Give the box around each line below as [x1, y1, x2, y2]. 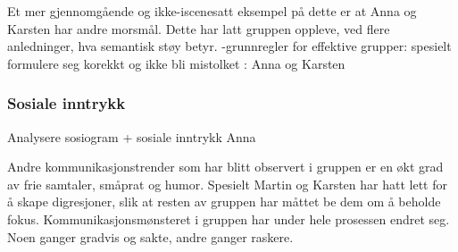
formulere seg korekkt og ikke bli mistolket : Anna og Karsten [7, 54, 346, 72]
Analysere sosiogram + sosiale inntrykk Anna [7, 127, 256, 146]
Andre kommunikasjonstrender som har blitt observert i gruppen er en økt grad [7, 157, 444, 176]
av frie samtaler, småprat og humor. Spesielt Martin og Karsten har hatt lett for [7, 174, 447, 193]
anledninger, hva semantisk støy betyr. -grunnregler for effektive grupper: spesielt [7, 37, 452, 55]
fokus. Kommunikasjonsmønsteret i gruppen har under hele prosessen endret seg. [7, 209, 450, 228]
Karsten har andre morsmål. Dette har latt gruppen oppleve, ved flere [7, 19, 390, 38]
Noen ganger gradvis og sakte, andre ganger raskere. [7, 227, 294, 246]
